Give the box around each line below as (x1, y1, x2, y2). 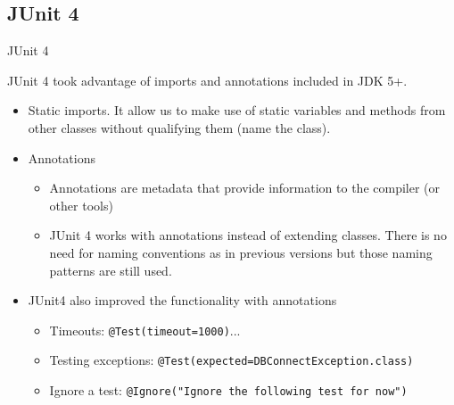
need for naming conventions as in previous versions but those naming (49, 243, 433, 261)
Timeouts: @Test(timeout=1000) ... (49, 320, 241, 339)
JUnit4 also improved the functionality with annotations (28, 291, 337, 310)
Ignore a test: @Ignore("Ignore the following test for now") (49, 381, 408, 400)
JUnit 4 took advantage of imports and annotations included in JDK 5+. (7, 70, 408, 89)
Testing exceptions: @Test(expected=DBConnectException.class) (49, 351, 414, 369)
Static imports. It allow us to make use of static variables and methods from (28, 101, 446, 120)
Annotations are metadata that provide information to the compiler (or (49, 178, 441, 197)
